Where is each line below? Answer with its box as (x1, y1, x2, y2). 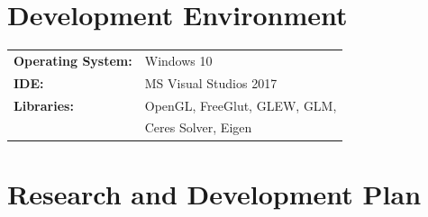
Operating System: (14, 50, 132, 69)
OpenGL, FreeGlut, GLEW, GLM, (144, 95, 337, 114)
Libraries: (14, 95, 74, 114)
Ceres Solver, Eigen (144, 118, 252, 137)
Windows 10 (144, 50, 213, 69)
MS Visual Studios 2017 (144, 73, 278, 92)
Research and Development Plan (7, 175, 422, 212)
